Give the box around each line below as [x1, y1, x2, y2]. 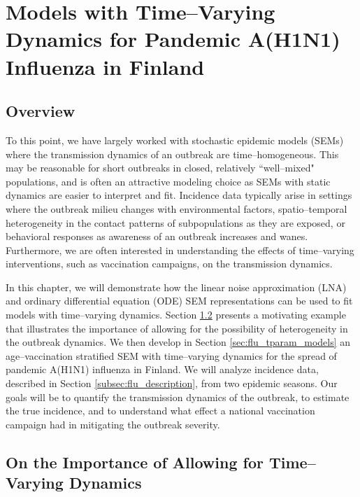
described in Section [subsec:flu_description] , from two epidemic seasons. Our [6, 376, 338, 391]
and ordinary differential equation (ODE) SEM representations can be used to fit [6, 293, 353, 308]
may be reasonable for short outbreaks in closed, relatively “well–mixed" [6, 160, 315, 175]
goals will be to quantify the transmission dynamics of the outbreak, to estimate [6, 389, 350, 404]
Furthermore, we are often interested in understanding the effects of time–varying [6, 242, 354, 257]
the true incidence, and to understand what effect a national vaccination [6, 403, 315, 418]
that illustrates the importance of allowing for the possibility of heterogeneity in [6, 321, 348, 335]
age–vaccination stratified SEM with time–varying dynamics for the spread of [6, 348, 337, 363]
